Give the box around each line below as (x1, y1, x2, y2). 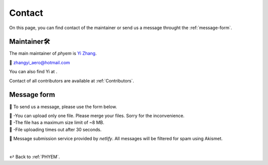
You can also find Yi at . (9, 69, 58, 75)
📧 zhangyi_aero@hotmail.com (9, 59, 70, 65)
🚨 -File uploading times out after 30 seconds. (9, 126, 102, 132)
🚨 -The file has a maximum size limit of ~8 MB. (9, 120, 104, 125)
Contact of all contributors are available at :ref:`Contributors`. (9, 78, 134, 83)
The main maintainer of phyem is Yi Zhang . (9, 50, 97, 56)
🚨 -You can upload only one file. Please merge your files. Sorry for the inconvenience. (9, 113, 185, 119)
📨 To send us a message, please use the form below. (9, 104, 117, 110)
